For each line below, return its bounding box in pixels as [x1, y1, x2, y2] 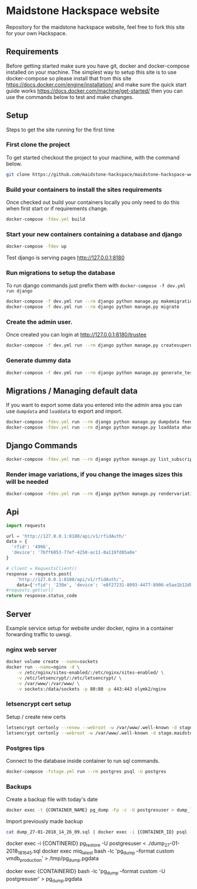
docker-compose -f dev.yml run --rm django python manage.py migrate [6, 304, 180, 310]
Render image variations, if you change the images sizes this [6, 470, 183, 479]
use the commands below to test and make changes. [6, 93, 134, 100]
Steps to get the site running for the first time [6, 126, 115, 133]
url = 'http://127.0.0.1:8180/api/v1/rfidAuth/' [6, 533, 127, 539]
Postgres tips [6, 744, 45, 752]
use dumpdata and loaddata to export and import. [6, 408, 123, 415]
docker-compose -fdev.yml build [6, 216, 85, 222]
